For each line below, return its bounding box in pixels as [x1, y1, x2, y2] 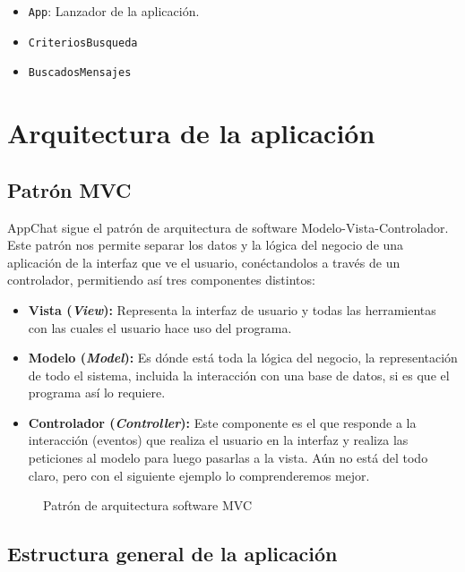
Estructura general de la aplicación [7, 540, 338, 568]
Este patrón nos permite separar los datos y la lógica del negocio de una [7, 235, 404, 254]
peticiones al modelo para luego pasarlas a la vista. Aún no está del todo [28, 448, 428, 467]
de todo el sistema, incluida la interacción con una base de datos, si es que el [28, 365, 450, 384]
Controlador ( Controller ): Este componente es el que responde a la [28, 413, 417, 431]
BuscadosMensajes [28, 66, 132, 80]
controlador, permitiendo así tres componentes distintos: [7, 270, 315, 289]
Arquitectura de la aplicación [7, 115, 375, 151]
